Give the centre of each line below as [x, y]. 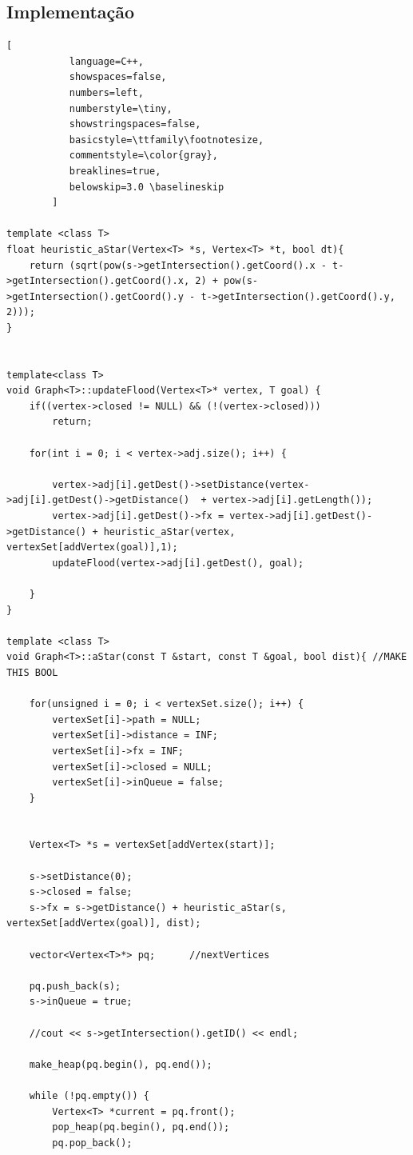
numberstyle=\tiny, [121, 108]
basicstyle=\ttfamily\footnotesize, [167, 140]
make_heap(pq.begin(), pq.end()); [121, 1064]
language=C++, [106, 61]
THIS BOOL [32, 672]
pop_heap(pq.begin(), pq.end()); [141, 1127]
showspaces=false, [118, 77]
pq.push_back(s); [75, 986]
